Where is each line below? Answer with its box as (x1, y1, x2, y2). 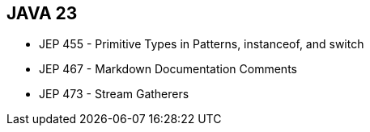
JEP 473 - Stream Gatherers (39, 87, 189, 101)
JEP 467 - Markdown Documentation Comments (39, 62, 297, 76)
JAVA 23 (6, 3, 78, 23)
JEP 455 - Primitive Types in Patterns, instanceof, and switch (39, 37, 364, 52)
